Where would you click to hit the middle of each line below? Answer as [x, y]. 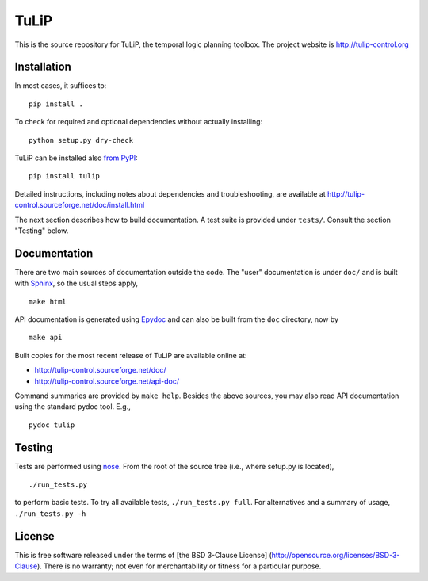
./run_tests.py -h [50, 514]
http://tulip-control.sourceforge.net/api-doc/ [107, 381]
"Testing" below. [42, 231]
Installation [43, 67]
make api [46, 338]
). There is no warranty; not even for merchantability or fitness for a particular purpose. [179, 566]
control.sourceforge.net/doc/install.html [80, 205]
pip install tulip [65, 176]
